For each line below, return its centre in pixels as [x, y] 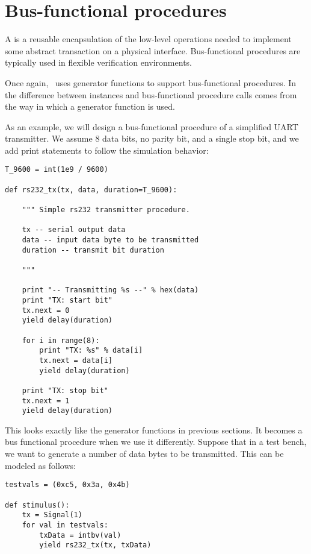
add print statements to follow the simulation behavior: [107, 150]
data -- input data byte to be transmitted [110, 240]
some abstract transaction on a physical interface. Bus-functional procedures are [153, 50]
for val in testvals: [65, 525]
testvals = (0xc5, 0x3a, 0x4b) [67, 485]
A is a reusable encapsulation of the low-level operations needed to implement [148, 39]
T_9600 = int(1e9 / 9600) [57, 170]
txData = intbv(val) [80, 535]
